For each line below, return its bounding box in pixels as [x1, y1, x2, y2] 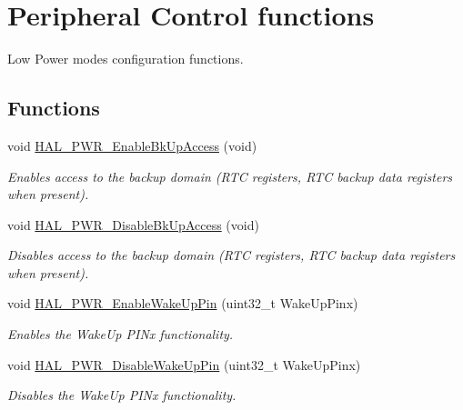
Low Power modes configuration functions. [7, 49, 244, 68]
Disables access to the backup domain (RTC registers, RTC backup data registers [7, 245, 456, 265]
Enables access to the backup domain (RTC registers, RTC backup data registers [7, 166, 453, 185]
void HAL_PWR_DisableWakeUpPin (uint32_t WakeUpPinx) [7, 355, 361, 374]
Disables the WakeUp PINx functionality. [7, 385, 237, 405]
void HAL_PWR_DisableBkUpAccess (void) [7, 215, 259, 234]
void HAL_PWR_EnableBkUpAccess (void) [7, 135, 257, 155]
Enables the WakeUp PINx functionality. [7, 325, 234, 344]
